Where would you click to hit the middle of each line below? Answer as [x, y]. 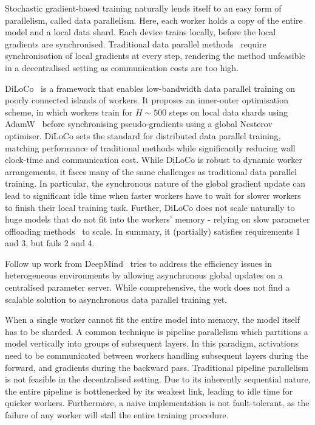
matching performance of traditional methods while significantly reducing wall [150, 147]
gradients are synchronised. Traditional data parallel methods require [136, 43]
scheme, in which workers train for [69, 112]
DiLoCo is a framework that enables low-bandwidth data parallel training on [150, 88]
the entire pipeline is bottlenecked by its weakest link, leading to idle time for [149, 391]
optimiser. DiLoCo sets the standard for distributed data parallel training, [143, 135]
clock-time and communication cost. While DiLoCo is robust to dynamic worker [154, 160]
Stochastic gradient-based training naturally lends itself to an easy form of [143, 8]
